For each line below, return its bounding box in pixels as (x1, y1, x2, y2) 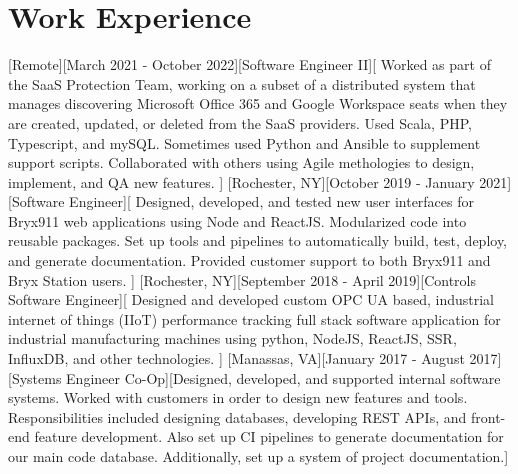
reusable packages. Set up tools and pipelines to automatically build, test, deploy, (8, 230, 508, 251)
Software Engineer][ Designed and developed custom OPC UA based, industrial (8, 289, 494, 310)
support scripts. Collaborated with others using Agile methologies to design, (8, 152, 475, 173)
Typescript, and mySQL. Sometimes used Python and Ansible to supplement (8, 132, 481, 153)
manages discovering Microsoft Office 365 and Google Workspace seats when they (8, 93, 508, 114)
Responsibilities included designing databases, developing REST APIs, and (8, 406, 467, 427)
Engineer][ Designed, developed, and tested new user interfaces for (69, 191, 475, 212)
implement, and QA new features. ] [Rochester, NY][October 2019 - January (8, 171, 475, 192)
